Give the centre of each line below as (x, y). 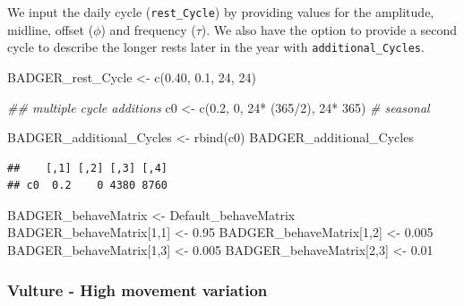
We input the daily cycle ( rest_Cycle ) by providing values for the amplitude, (221, 12)
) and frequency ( (148, 29)
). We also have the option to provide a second (329, 29)
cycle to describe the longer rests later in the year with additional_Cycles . (216, 47)
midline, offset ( (51, 29)
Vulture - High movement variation (137, 289)
